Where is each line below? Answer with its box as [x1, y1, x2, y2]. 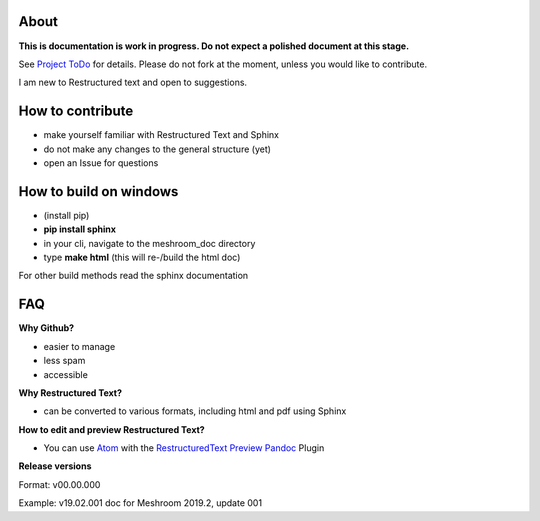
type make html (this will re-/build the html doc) [43, 251, 241, 264]
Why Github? [18, 322, 75, 334]
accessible [43, 368, 89, 380]
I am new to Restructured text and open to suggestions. [18, 76, 248, 89]
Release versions [18, 460, 92, 472]
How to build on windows [18, 183, 179, 200]
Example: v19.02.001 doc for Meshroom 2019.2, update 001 [18, 497, 263, 509]
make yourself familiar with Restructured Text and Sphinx [43, 129, 280, 141]
